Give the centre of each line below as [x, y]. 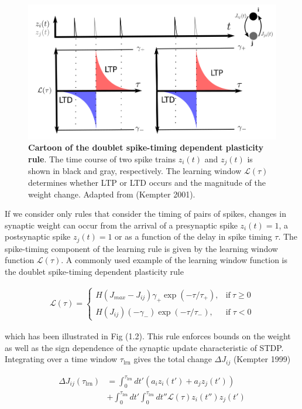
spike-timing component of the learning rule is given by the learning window [141, 248]
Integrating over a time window [61, 359]
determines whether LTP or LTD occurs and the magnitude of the [147, 182]
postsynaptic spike [38, 236]
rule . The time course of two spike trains [102, 159]
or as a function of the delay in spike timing [193, 236]
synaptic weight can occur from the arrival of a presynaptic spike [121, 225]
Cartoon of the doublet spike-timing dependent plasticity [146, 147]
